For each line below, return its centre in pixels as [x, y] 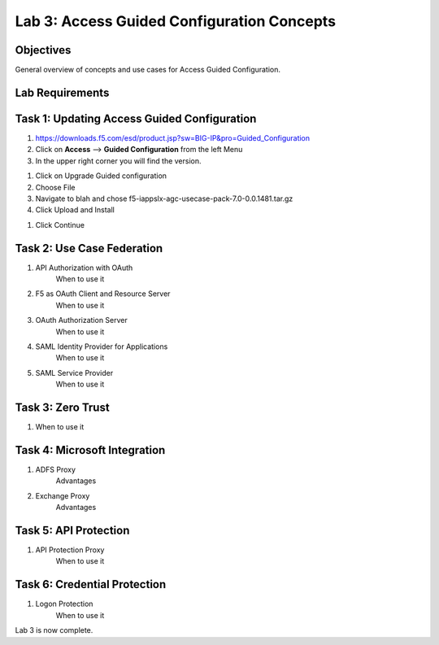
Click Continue [60, 224]
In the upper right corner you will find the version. [119, 161]
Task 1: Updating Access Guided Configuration [136, 118]
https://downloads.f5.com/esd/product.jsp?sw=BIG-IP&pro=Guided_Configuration [173, 137]
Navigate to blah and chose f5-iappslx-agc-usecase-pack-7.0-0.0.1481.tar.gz [164, 198]
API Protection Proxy [70, 550]
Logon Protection [64, 604]
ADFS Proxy [56, 469]
